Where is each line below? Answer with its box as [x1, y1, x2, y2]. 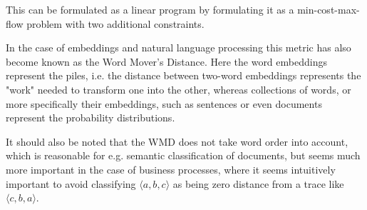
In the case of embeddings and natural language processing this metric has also [6, 40, 351, 55]
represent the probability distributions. [6, 110, 175, 125]
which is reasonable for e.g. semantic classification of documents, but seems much [6, 148, 361, 163]
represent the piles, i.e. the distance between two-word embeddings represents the [6, 68, 361, 83]
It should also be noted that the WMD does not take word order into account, [6, 134, 348, 149]
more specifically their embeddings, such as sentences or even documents [6, 96, 322, 111]
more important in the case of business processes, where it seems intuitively [6, 161, 336, 176]
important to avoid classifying [6, 176, 136, 191]
